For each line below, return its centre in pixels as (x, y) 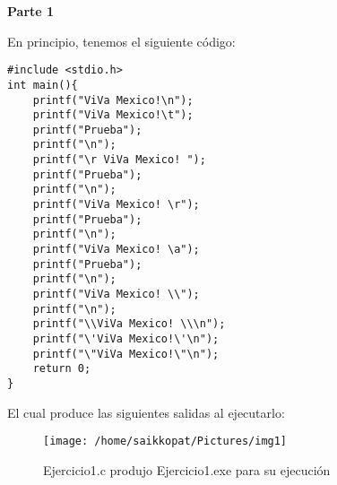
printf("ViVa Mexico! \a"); (116, 250)
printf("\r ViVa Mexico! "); (119, 160)
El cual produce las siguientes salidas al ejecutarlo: (146, 412)
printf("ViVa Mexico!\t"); (113, 115)
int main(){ (43, 85)
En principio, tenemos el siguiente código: (121, 41)
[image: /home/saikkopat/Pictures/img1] (165, 442)
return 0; (62, 369)
